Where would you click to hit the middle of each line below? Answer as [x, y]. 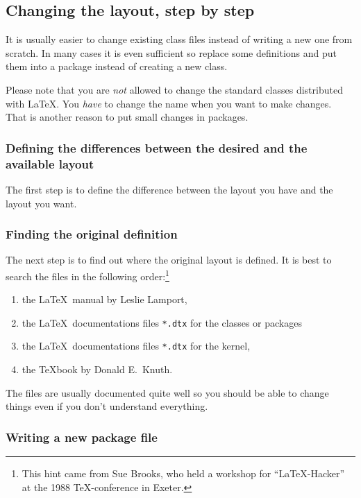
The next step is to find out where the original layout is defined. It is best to [169, 260]
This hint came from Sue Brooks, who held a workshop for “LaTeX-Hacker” [183, 473]
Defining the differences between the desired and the [157, 147]
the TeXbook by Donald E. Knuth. [97, 369]
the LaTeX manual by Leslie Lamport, [104, 299]
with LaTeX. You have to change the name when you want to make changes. [169, 103]
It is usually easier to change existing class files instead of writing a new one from [179, 39]
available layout [50, 163]
